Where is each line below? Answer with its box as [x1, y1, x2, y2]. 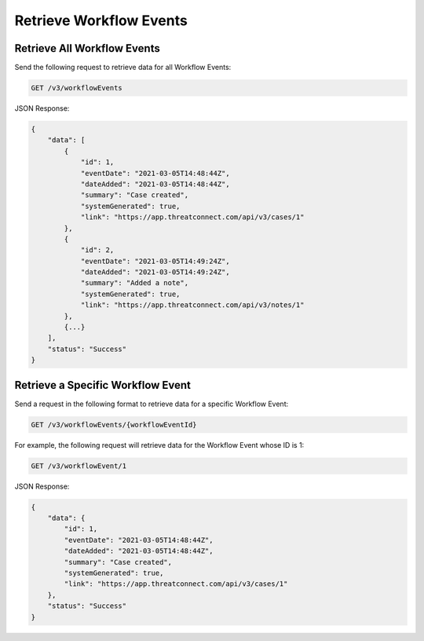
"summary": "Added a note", [80, 279, 188, 288]
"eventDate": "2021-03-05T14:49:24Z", [80, 256, 231, 266]
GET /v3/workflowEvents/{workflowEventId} [31, 420, 197, 429]
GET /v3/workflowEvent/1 [31, 461, 127, 471]
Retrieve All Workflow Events [14, 42, 160, 55]
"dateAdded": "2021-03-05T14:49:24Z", [80, 268, 231, 277]
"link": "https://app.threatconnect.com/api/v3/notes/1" [80, 301, 305, 310]
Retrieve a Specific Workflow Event [14, 378, 192, 392]
